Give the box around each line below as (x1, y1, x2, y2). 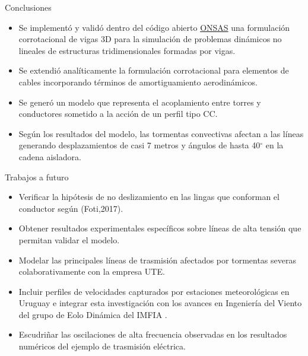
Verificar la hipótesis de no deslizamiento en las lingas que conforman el (18, 190, 280, 203)
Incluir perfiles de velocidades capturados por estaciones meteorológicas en (18, 285, 290, 297)
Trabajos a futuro (5, 170, 69, 183)
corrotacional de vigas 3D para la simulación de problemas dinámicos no (18, 33, 282, 45)
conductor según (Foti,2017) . (18, 202, 123, 214)
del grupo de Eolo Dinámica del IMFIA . (18, 308, 167, 320)
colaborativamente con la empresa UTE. (18, 265, 165, 278)
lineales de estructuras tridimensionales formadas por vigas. (18, 44, 236, 56)
